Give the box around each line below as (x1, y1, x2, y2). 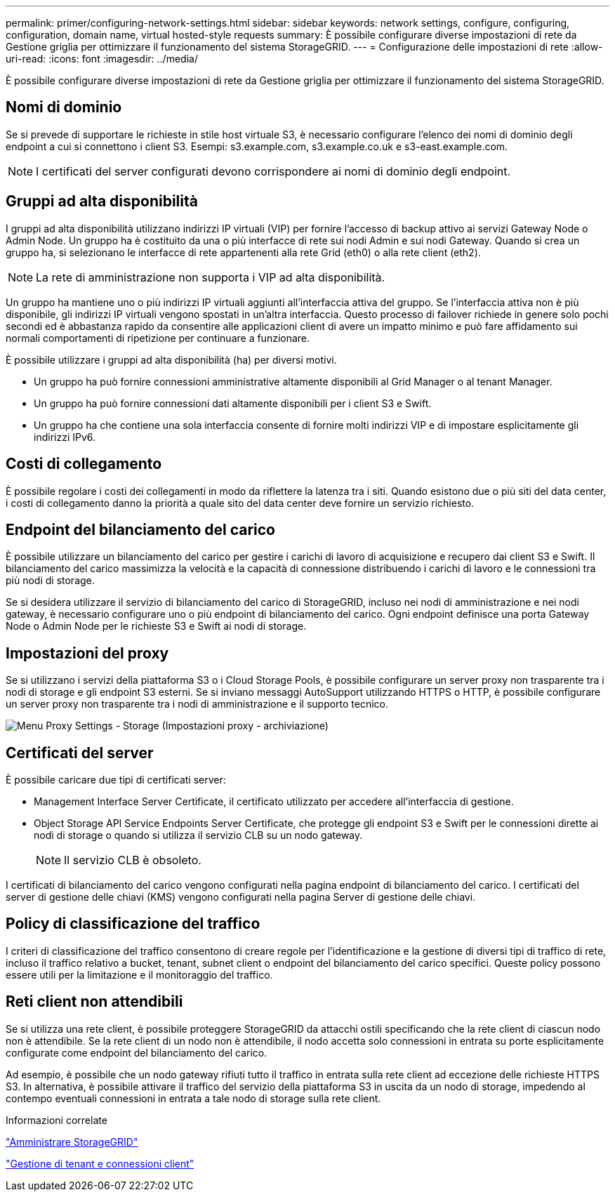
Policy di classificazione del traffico (6, 915, 260, 933)
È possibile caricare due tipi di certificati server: (6, 774, 226, 786)
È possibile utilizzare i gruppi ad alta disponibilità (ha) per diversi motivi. (6, 353, 337, 366)
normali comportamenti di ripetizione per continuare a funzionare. (6, 331, 310, 344)
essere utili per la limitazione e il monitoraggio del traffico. (6, 968, 273, 981)
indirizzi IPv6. (34, 430, 96, 443)
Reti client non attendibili (6, 993, 183, 1011)
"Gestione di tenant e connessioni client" (6, 1157, 194, 1170)
